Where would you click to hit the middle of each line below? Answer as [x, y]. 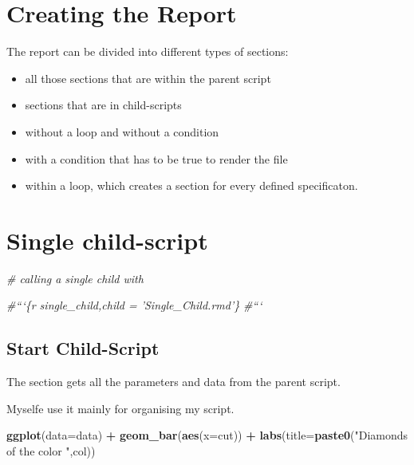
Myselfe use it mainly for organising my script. [120, 408]
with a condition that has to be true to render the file [156, 158]
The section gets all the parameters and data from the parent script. [173, 382]
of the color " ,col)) [51, 450]
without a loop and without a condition [122, 131]
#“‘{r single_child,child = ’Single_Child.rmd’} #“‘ [134, 305]
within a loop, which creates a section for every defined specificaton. [191, 185]
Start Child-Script [83, 348]
